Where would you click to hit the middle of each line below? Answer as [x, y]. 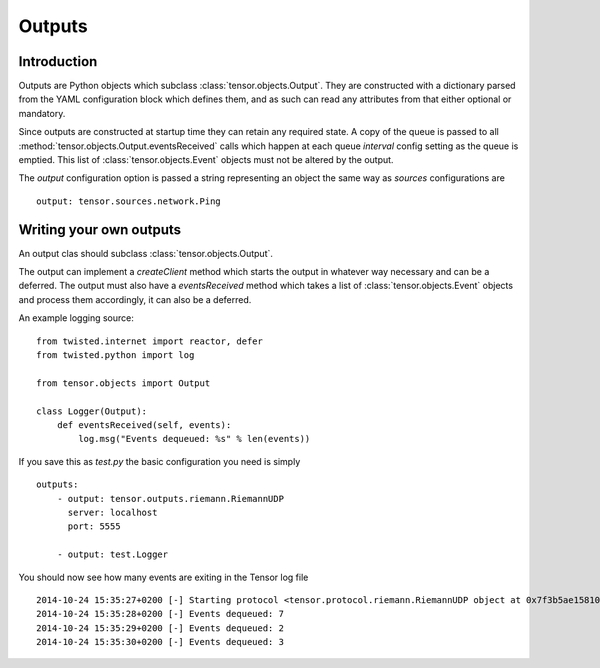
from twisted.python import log [115, 355]
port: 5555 [94, 526]
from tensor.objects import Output [123, 383]
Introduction [58, 61]
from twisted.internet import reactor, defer [150, 341]
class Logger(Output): [92, 411]
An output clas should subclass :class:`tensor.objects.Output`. [146, 253]
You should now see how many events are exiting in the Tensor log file [163, 577]
